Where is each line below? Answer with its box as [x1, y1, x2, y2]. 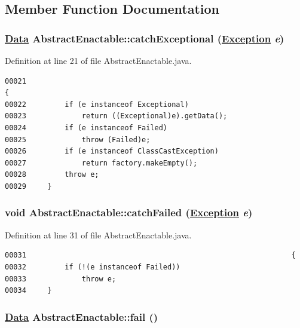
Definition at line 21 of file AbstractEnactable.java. [5, 54, 192, 66]
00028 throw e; [5, 170, 99, 179]
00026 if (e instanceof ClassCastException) [5, 147, 219, 156]
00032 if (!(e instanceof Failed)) [5, 262, 180, 271]
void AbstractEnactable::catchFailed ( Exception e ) [5, 205, 253, 220]
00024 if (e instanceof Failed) [5, 123, 168, 132]
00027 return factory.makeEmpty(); [5, 158, 198, 167]
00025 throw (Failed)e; [5, 135, 151, 144]
